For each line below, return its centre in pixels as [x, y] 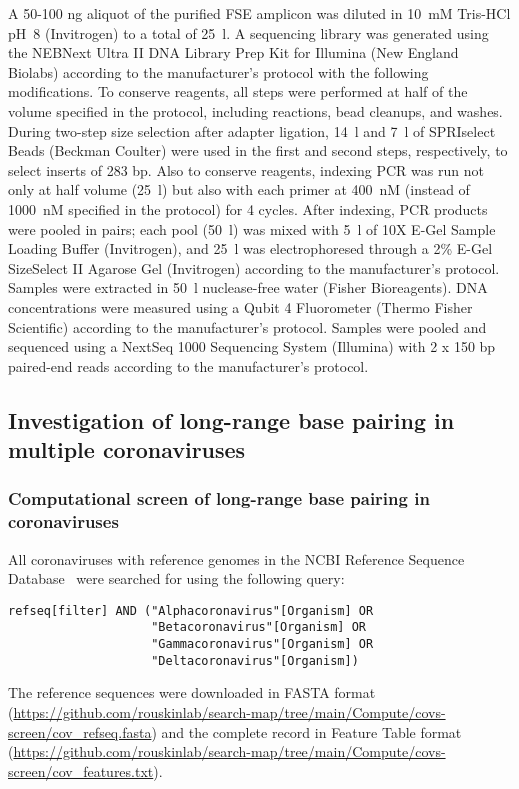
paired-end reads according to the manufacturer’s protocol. [188, 365]
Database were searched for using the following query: [176, 578]
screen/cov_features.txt [81, 770]
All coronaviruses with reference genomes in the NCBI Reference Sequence [236, 558]
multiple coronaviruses [127, 449]
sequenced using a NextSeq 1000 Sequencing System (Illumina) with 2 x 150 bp [252, 346]
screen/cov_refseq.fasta [80, 731]
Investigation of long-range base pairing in [231, 419]
